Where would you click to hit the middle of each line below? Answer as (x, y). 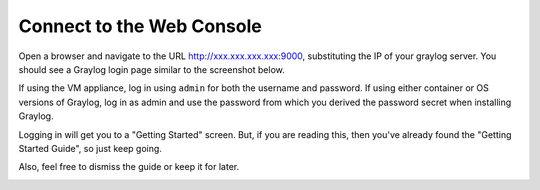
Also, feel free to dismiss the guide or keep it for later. (129, 167)
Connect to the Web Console (140, 26)
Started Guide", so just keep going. (90, 148)
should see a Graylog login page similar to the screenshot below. (151, 69)
